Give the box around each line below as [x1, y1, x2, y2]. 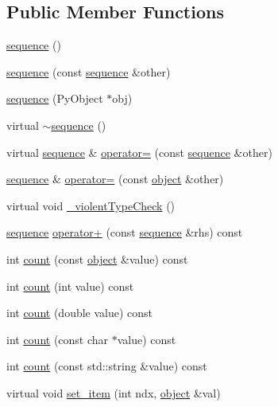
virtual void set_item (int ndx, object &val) [6, 384, 221, 401]
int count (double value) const [6, 304, 153, 321]
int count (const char [6, 331, 109, 347]
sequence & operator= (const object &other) [6, 170, 224, 187]
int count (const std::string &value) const [6, 358, 207, 374]
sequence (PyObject [6, 90, 103, 107]
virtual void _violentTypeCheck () [6, 197, 176, 213]
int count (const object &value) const [6, 250, 188, 267]
